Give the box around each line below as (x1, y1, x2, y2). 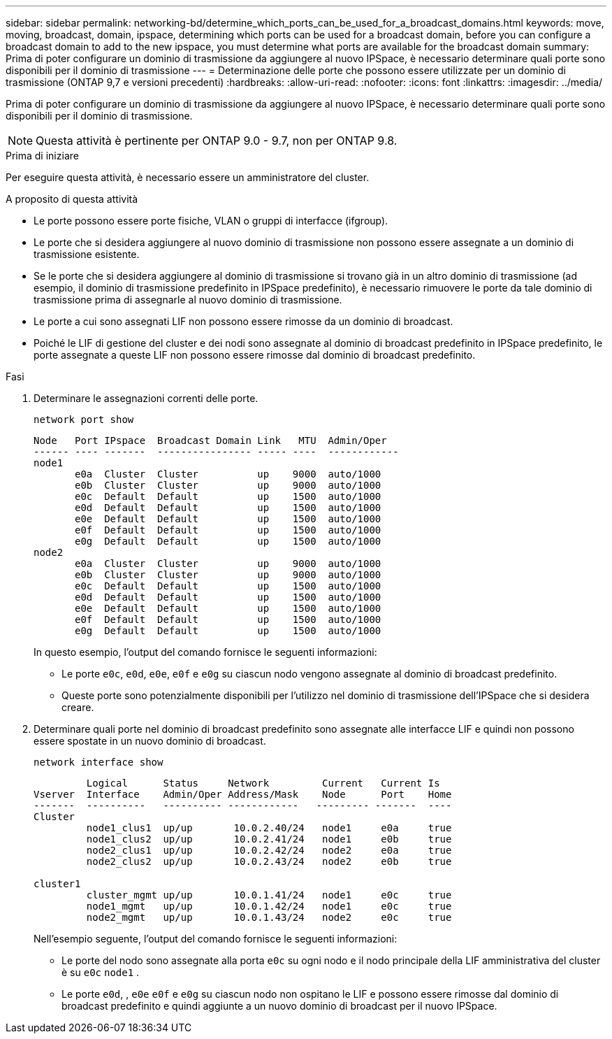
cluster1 (34, 878, 81, 889)
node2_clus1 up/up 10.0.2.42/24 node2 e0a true (86, 845, 452, 856)
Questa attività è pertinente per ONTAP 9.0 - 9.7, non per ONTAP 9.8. (36, 134, 398, 148)
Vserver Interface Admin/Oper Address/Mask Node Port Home (34, 789, 452, 800)
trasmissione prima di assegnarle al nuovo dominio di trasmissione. (34, 294, 342, 306)
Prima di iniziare (6, 150, 79, 162)
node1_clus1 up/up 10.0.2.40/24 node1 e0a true (86, 822, 452, 833)
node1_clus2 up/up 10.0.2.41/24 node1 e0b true (86, 833, 452, 845)
